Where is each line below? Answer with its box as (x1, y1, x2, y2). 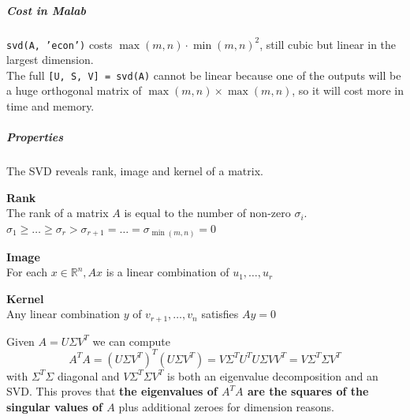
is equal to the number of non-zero (124, 204, 291, 221)
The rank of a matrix (6, 204, 109, 221)
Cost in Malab (6, 2, 86, 18)
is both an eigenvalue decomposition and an (167, 367, 378, 384)
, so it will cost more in (292, 82, 404, 99)
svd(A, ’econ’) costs (6, 36, 113, 52)
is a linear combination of (106, 264, 229, 280)
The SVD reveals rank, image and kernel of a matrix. (6, 163, 263, 179)
